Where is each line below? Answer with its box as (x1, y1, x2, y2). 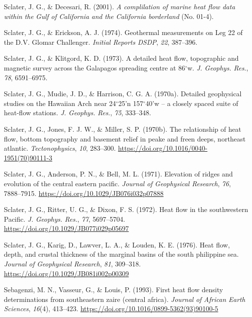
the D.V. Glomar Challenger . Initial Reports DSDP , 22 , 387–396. (4, 36, 198, 47)
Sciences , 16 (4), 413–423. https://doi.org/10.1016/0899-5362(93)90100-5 (4, 303, 218, 314)
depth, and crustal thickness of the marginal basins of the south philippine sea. (4, 249, 239, 259)
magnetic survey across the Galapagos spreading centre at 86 (4, 62, 185, 72)
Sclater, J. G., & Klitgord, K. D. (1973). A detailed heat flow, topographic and (4, 53, 239, 63)
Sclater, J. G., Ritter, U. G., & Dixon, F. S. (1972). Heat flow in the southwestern (4, 204, 248, 214)
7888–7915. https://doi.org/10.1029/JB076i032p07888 (4, 188, 164, 198)
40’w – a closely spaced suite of (145, 98, 238, 108)
